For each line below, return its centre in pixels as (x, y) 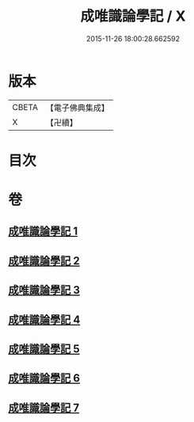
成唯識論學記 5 (44, 349)
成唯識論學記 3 (44, 290)
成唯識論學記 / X (133, 16)
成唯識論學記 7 (44, 407)
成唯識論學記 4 (44, 319)
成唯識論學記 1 (43, 232)
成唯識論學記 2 (44, 261)
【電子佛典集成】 (77, 108)
